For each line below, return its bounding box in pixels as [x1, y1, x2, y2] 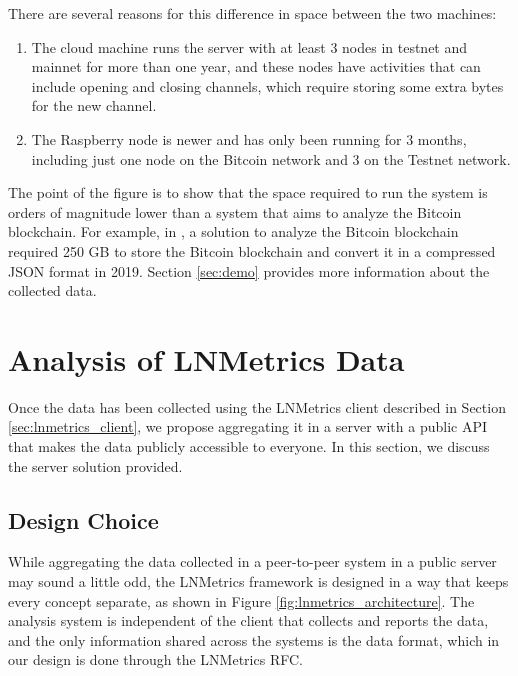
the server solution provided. [8, 455, 183, 476]
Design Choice [8, 504, 159, 535]
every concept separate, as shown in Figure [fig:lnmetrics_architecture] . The [8, 590, 475, 611]
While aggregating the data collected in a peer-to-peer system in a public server [8, 551, 497, 572]
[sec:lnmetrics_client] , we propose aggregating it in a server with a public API [8, 416, 488, 437]
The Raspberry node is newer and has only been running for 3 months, [31, 128, 467, 149]
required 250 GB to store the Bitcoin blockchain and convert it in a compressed [8, 240, 496, 261]
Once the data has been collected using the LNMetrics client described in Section [8, 396, 506, 417]
